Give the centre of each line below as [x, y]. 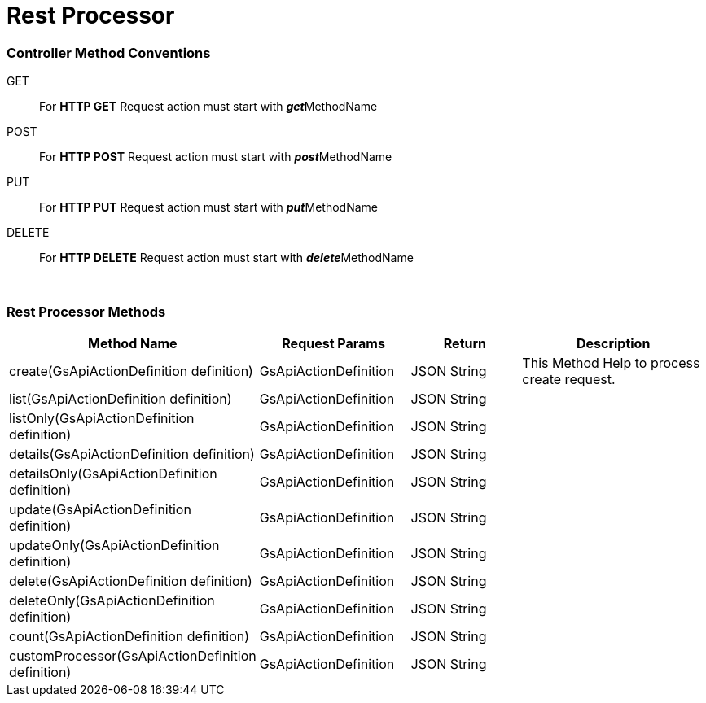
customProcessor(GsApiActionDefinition [133, 655]
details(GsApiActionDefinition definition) [132, 454]
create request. [569, 379]
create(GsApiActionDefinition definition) [131, 371]
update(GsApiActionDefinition [100, 509]
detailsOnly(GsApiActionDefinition [113, 473]
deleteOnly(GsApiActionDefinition [112, 600]
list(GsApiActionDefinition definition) [121, 398]
